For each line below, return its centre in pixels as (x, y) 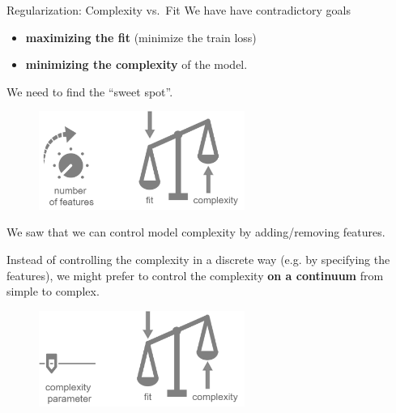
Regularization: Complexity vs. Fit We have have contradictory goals (179, 10)
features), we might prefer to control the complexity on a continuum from (195, 275)
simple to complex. (53, 291)
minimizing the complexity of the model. (136, 64)
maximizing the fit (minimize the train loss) (141, 37)
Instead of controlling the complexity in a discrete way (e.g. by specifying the (198, 259)
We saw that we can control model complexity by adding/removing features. (196, 232)
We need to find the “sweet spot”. (90, 91)
